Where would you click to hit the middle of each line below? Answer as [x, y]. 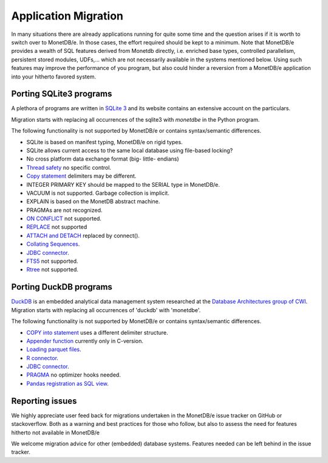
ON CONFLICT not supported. [64, 218]
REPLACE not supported [57, 227]
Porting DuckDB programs [62, 287]
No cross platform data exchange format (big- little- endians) [103, 159]
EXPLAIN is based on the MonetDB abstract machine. [93, 201]
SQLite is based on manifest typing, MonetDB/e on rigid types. [104, 142]
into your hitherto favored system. [54, 77]
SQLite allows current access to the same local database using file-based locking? [130, 150]
